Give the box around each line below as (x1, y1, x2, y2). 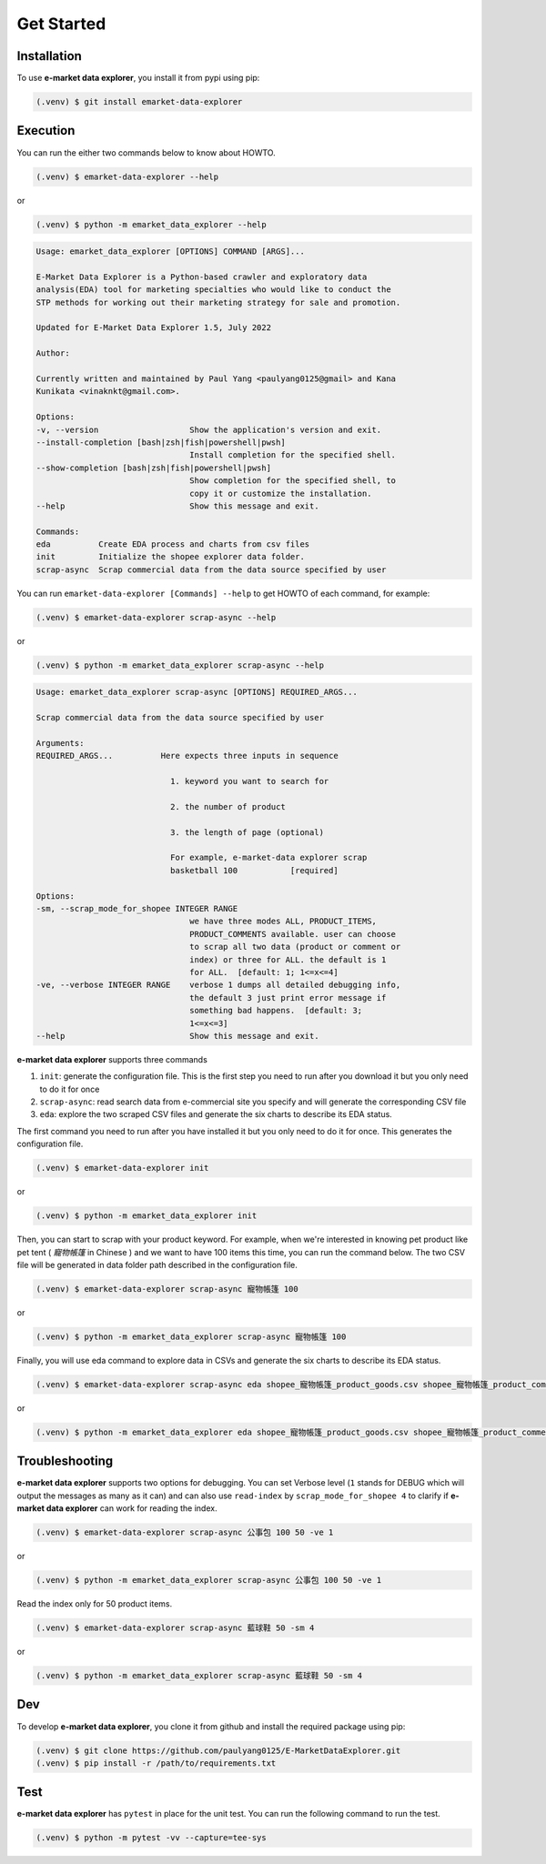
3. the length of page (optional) (169, 827, 325, 837)
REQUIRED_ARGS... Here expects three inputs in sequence (35, 751, 339, 761)
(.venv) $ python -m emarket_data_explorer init (35, 1211, 258, 1221)
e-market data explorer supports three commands (16, 1053, 208, 1064)
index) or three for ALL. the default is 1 (189, 954, 387, 964)
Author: (35, 348, 70, 358)
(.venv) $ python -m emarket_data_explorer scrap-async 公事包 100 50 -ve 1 (35, 1575, 382, 1586)
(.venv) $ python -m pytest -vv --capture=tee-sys (35, 1833, 268, 1843)
